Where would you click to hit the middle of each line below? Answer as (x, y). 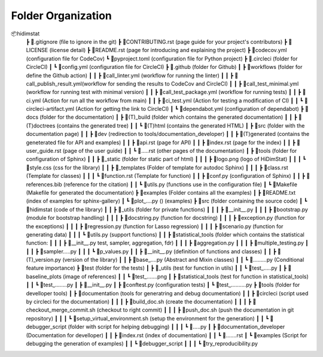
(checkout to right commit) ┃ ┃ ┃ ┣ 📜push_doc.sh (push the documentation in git (195, 310)
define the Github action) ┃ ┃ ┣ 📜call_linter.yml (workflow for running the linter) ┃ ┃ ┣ (129, 75)
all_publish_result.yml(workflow (66, 83)
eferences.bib (44, 184)
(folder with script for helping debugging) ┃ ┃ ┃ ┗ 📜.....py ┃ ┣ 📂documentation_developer (176, 327)
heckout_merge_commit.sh (61, 310)
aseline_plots (44, 276)
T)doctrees (41, 125)
